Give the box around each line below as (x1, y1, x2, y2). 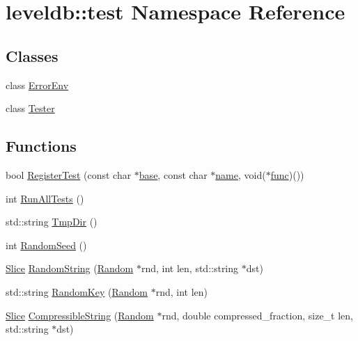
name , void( (215, 167, 266, 182)
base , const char (139, 167, 208, 182)
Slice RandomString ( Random (6, 261, 134, 276)
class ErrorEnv (6, 77, 69, 92)
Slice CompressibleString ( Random (6, 308, 154, 322)
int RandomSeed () (6, 237, 87, 252)
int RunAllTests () (6, 191, 84, 205)
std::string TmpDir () (6, 214, 98, 229)
